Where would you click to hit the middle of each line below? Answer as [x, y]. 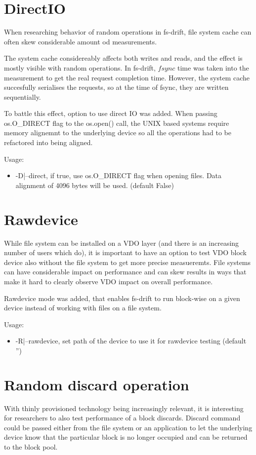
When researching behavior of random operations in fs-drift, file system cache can [128, 32]
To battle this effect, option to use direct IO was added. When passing [111, 113]
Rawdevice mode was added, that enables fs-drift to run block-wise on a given [122, 298]
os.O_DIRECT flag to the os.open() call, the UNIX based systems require [117, 123]
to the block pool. [31, 447]
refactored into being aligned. [48, 142]
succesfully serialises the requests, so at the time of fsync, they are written [116, 87]
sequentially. [22, 96]
